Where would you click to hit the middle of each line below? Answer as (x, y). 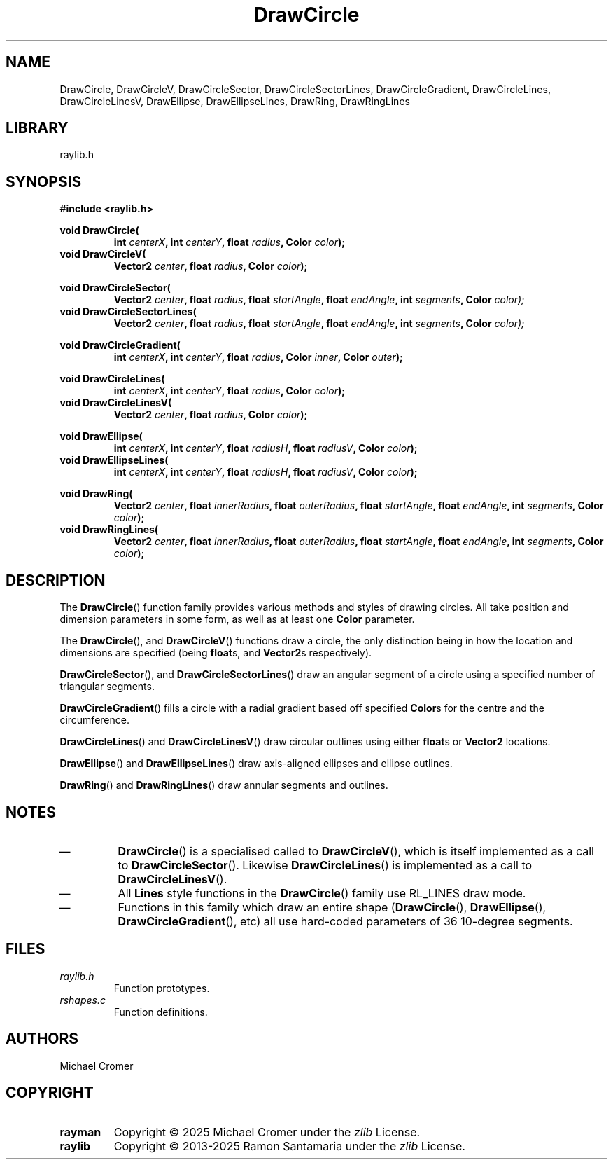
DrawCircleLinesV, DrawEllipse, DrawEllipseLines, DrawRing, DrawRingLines (235, 101)
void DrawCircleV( (103, 254)
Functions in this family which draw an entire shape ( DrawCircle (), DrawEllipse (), (332, 907)
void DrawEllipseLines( (114, 460)
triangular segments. (107, 687)
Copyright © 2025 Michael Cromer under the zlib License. (267, 1132)
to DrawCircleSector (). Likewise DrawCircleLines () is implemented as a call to (325, 865)
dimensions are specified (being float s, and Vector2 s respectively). (216, 653)
